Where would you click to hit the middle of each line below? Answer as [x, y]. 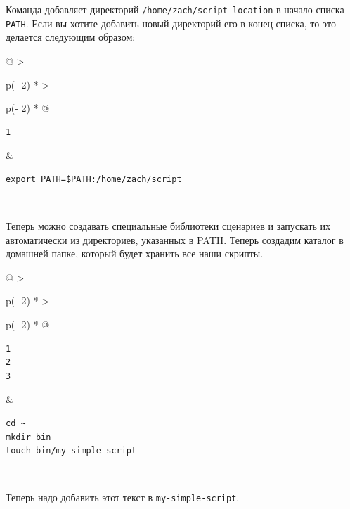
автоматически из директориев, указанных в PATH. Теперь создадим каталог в [175, 239]
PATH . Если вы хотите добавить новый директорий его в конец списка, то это [171, 23]
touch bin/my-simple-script [71, 451]
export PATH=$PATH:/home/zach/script [94, 179]
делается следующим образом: [71, 37]
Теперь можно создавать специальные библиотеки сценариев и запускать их [168, 226]
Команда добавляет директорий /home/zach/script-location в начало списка [175, 9]
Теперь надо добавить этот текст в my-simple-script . [123, 497]
